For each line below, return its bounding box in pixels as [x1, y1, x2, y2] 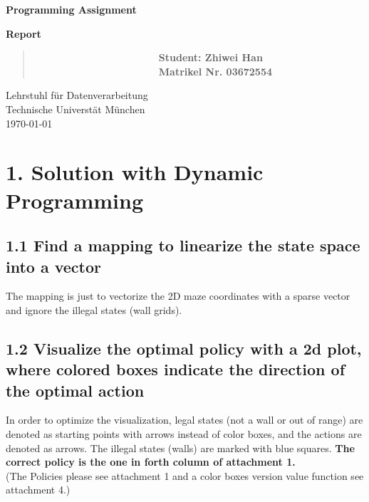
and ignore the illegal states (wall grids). [6, 302, 182, 317]
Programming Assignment [6, 2, 137, 16]
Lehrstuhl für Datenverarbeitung [6, 88, 148, 103]
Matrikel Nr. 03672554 [158, 63, 272, 78]
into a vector [6, 255, 102, 277]
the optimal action [6, 379, 145, 401]
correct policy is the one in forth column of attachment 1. [6, 454, 296, 469]
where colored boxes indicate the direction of [6, 358, 345, 380]
